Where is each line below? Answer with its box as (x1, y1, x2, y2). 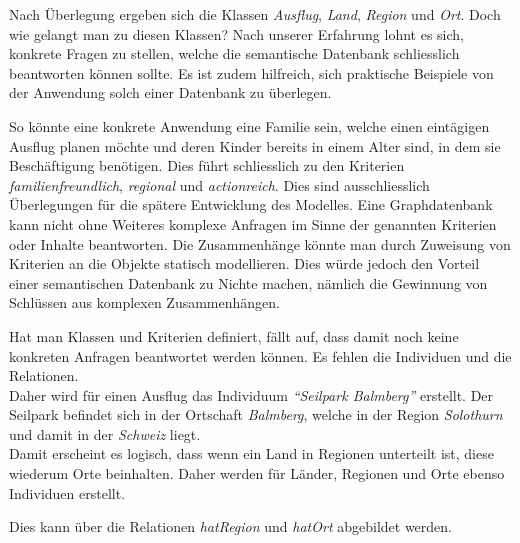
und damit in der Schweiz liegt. (9, 423, 201, 444)
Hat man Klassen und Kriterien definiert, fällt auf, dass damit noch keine (9, 325, 459, 346)
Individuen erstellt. (9, 482, 126, 503)
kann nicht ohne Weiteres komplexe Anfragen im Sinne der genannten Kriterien (9, 213, 497, 234)
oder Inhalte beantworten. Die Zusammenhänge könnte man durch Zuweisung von (9, 233, 511, 254)
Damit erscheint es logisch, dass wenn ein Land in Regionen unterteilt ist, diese (9, 443, 494, 464)
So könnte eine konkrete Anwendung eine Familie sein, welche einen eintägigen (9, 115, 490, 136)
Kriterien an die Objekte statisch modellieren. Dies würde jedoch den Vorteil (9, 253, 480, 274)
